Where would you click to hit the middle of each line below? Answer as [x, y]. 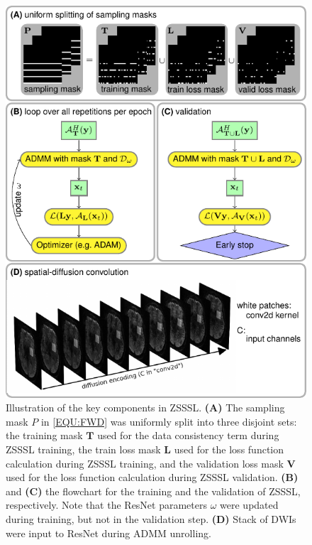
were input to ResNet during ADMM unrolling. [108, 533]
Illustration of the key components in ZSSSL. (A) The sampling [145, 408]
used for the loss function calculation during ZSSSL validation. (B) [152, 477]
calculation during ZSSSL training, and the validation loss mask [145, 463]
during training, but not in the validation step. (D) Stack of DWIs [151, 518]
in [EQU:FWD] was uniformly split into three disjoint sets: [169, 421]
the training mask [44, 435]
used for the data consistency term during [188, 435]
